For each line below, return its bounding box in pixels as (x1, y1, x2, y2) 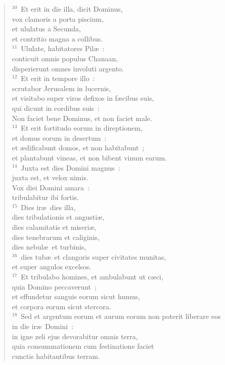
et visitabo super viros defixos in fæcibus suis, (12, 93, 154, 103)
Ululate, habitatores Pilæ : (21, 43, 105, 54)
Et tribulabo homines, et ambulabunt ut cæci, (21, 271, 163, 282)
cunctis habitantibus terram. (12, 350, 100, 361)
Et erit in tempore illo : (21, 73, 95, 84)
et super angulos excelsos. (12, 261, 92, 272)
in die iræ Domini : (12, 321, 73, 331)
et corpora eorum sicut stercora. (12, 301, 111, 311)
